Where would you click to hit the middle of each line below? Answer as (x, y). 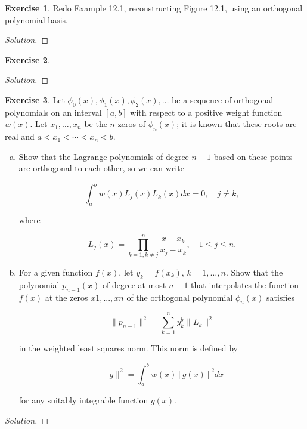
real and (20, 136)
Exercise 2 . (27, 59)
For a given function (56, 272)
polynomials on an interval (53, 112)
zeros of (132, 124)
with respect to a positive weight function (206, 112)
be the (96, 124)
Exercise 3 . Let (35, 99)
